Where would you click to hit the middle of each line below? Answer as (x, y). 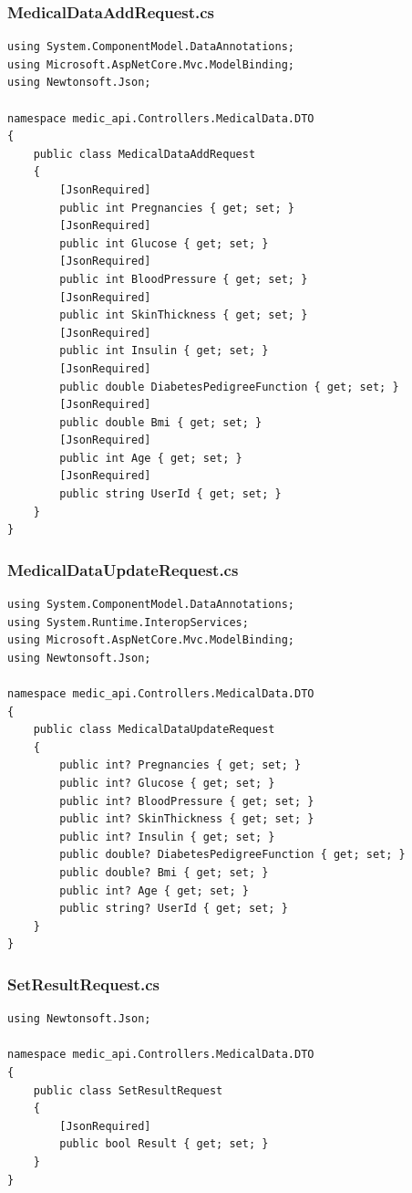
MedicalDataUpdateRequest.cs (123, 569)
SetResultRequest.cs (84, 984)
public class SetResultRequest (128, 1090)
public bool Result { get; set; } (164, 1144)
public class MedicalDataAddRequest (144, 154)
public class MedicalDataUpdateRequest (154, 730)
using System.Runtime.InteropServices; (128, 622)
